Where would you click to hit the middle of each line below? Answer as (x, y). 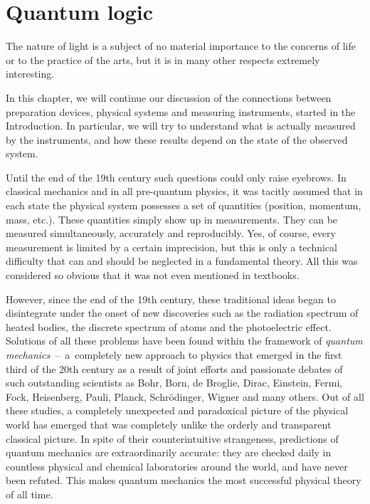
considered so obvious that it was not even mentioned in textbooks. (153, 275)
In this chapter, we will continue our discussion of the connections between (169, 97)
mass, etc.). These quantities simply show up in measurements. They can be (172, 219)
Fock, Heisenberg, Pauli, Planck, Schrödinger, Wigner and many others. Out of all (185, 396)
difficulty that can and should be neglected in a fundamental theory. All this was (182, 261)
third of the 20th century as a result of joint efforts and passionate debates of (174, 368)
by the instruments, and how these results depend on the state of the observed (177, 139)
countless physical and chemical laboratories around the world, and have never (177, 466)
